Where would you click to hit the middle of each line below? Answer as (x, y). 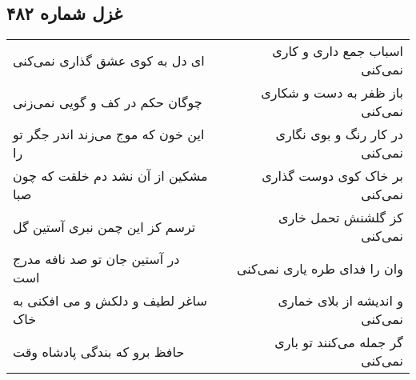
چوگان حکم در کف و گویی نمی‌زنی (108, 102)
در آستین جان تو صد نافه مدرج (96, 259)
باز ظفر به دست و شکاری (332, 93)
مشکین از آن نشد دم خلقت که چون (110, 176)
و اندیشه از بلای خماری (340, 301)
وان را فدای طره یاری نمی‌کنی (320, 268)
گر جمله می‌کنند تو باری (339, 342)
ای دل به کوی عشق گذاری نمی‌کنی (109, 60)
